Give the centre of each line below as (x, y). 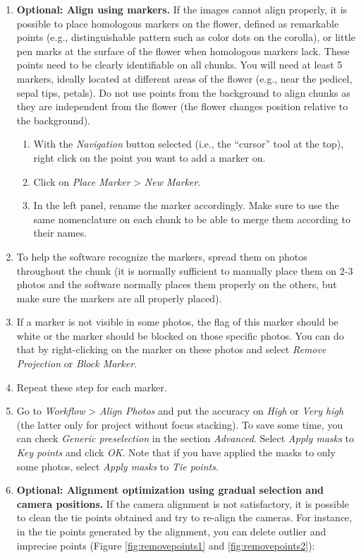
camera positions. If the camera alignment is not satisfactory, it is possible (183, 503)
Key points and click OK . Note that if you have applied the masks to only (176, 452)
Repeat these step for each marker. (92, 387)
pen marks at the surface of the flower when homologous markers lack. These (183, 51)
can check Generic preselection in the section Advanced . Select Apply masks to (185, 438)
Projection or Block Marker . (77, 363)
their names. (60, 233)
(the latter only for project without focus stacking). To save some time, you (180, 424)
